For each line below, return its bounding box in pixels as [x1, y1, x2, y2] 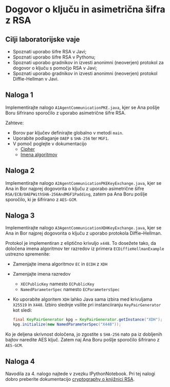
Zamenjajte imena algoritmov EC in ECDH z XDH [12, 261, 108, 267]
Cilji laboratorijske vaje [5, 35, 80, 44]
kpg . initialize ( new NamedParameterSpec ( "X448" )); [12, 322, 122, 327]
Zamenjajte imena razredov [12, 271, 71, 277]
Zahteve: [5, 120, 24, 126]
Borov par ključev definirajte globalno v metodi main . [12, 129, 124, 136]
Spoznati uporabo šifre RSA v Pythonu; [12, 54, 96, 60]
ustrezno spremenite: [5, 251, 50, 257]
